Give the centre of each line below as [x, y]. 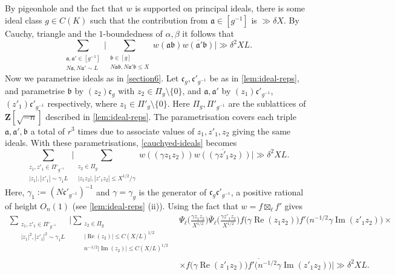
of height [21, 205]
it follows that [208, 33]
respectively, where [82, 103]
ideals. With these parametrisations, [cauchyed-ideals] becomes [121, 143]
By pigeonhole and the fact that [64, 8]
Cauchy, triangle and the [51, 33]
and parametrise [35, 90]
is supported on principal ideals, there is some [220, 8]
